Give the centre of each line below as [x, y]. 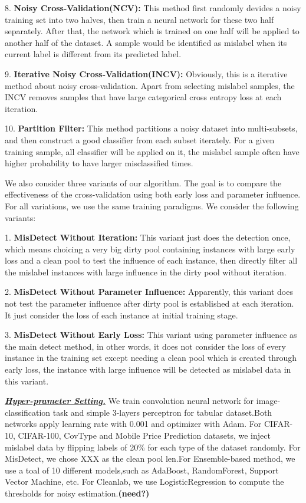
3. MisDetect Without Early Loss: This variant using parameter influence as [151, 335]
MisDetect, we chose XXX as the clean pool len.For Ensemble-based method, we [150, 458]
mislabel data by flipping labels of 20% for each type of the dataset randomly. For [153, 447]
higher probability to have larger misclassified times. [99, 163]
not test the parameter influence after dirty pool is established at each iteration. [149, 303]
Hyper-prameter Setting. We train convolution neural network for [129, 401]
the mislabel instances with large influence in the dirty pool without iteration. [146, 272]
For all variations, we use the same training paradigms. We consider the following [152, 206]
